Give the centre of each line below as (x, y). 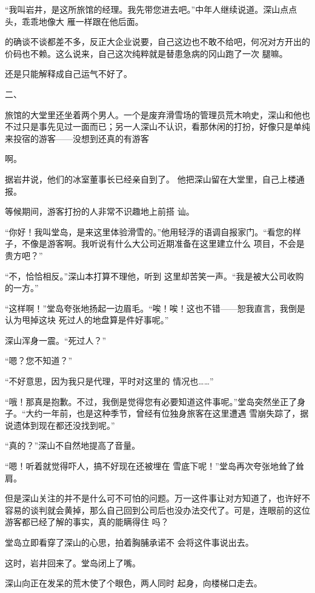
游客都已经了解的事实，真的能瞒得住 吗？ (87, 522)
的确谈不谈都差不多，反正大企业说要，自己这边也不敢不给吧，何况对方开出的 (157, 42)
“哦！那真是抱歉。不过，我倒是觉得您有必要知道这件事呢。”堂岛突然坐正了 (151, 401)
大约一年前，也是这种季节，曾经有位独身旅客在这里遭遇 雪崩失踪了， (163, 413)
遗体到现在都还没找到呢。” (64, 425)
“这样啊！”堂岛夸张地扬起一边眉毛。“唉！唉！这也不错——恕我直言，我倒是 (155, 308)
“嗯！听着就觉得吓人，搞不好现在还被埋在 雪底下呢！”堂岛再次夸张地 (142, 466)
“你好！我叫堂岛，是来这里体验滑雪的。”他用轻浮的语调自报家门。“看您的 (149, 231)
